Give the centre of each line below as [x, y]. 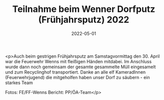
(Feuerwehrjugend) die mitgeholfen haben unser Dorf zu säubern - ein [78, 77]
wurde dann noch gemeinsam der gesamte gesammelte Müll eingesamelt [81, 67]
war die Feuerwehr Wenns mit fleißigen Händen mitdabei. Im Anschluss [79, 61]
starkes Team [19, 83]
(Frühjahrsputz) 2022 [84, 20]
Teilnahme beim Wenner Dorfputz [84, 9]
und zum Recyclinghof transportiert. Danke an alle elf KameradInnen [76, 72]
